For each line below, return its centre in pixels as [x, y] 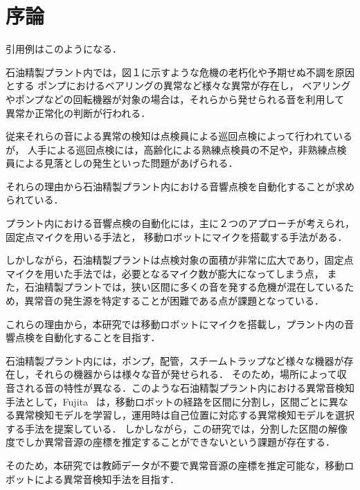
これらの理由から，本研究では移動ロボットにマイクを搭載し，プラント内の [175, 324]
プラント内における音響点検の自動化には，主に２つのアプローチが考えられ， [180, 223]
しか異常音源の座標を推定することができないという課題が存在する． [180, 442]
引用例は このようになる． [64, 49]
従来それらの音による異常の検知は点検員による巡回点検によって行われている [179, 136]
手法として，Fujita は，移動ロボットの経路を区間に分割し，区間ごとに [167, 401]
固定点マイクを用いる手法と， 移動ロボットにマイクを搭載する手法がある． [177, 236]
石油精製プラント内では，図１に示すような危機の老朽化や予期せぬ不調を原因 [180, 72]
